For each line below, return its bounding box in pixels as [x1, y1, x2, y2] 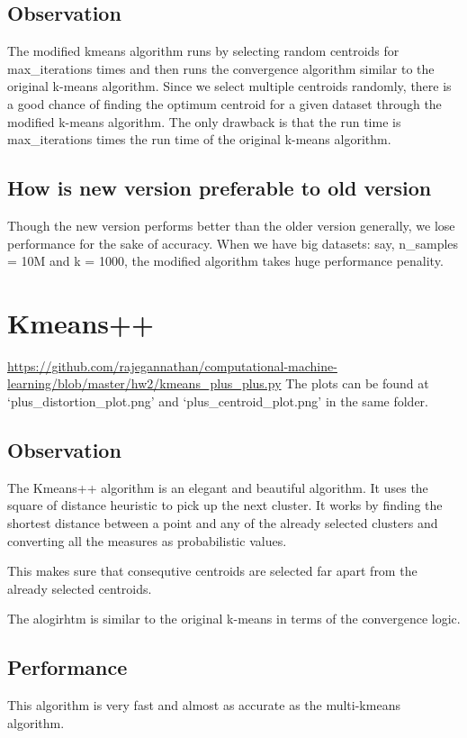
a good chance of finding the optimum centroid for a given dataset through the [7, 94, 442, 113]
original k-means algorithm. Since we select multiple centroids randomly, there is [7, 77, 452, 96]
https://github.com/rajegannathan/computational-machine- [7, 356, 337, 375]
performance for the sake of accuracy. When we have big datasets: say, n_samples [7, 233, 459, 252]
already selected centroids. [7, 579, 152, 597]
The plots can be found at [285, 374, 429, 393]
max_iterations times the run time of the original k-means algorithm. [7, 130, 391, 149]
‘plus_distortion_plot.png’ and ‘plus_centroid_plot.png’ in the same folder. [7, 392, 428, 411]
